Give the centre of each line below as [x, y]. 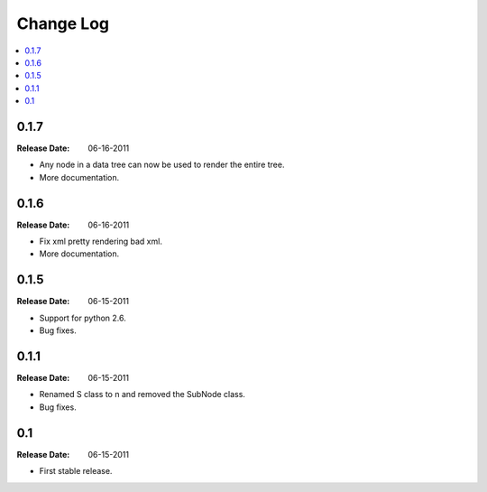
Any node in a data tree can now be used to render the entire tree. [162, 165]
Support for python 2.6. [83, 318]
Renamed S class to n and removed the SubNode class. [142, 395]
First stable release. [76, 471]
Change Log [63, 23]
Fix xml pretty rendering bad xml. [101, 241]
